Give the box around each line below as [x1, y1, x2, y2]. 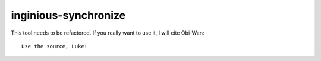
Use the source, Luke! [21, 43, 88, 49]
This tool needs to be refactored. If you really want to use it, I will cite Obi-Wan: [11, 29, 204, 36]
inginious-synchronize [11, 9, 126, 22]
